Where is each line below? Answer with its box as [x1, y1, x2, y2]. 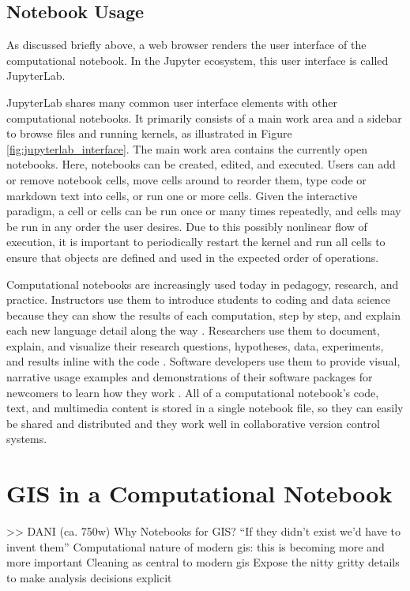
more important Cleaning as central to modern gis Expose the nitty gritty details [6, 554, 400, 570]
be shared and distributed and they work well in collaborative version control [6, 415, 381, 431]
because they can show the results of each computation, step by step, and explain [6, 306, 401, 323]
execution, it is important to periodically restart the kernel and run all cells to [6, 233, 386, 250]
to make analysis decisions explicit [6, 569, 172, 585]
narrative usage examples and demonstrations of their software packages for [6, 369, 373, 385]
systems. [6, 430, 47, 447]
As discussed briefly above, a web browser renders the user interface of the [6, 36, 367, 53]
